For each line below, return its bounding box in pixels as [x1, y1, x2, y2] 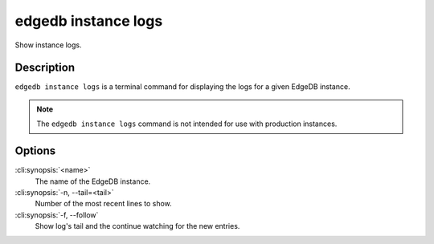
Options [14, 144, 56, 158]
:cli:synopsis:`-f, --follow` [14, 209, 99, 220]
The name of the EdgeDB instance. [35, 177, 151, 186]
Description [14, 61, 76, 75]
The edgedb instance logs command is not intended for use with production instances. [36, 119, 338, 128]
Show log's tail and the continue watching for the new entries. [35, 222, 240, 231]
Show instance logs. [14, 40, 82, 50]
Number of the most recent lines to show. [35, 199, 172, 209]
